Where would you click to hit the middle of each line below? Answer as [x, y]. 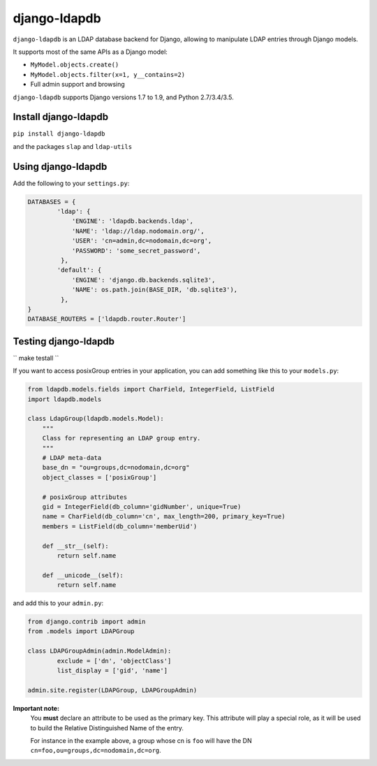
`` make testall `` [36, 358]
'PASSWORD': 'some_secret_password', [136, 251]
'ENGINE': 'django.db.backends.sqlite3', [143, 280]
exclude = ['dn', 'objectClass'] [114, 661]
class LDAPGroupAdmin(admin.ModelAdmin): [99, 651]
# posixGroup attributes [85, 497]
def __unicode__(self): [83, 575]
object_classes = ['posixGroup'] [99, 477]
